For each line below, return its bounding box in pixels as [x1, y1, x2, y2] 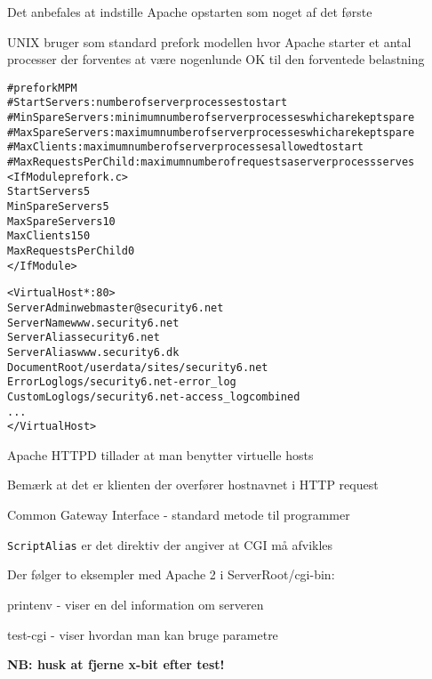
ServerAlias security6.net [7, 331, 160, 344]
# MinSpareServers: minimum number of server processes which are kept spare [7, 111, 415, 125]
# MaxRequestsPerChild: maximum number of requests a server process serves [7, 156, 415, 169]
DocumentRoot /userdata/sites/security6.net [7, 360, 268, 374]
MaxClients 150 [7, 230, 91, 243]
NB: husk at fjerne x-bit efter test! [7, 655, 225, 674]
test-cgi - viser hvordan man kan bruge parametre [7, 625, 278, 643]
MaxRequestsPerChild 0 [7, 245, 135, 257]
